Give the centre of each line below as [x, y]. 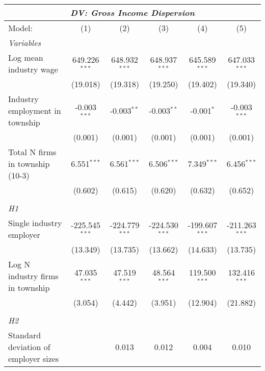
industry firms [33, 276]
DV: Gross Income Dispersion [132, 13]
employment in [35, 110]
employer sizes [34, 358]
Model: [21, 28]
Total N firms [32, 152]
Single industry [35, 223]
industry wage [33, 69]
